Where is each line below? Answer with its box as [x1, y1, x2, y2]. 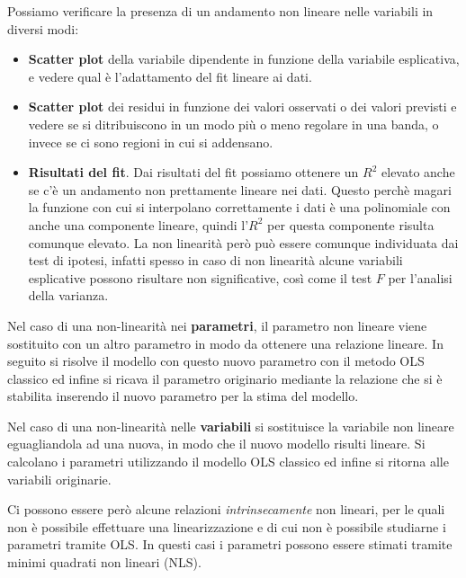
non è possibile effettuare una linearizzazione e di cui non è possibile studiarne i [7, 517, 446, 536]
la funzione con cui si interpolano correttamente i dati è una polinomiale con [28, 198, 451, 217]
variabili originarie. [7, 469, 112, 488]
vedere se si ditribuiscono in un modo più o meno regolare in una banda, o [28, 114, 439, 133]
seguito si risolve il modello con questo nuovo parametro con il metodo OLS [7, 351, 425, 370]
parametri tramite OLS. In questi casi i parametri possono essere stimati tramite [7, 535, 453, 554]
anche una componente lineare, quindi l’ [28, 215, 249, 234]
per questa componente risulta [267, 215, 435, 234]
